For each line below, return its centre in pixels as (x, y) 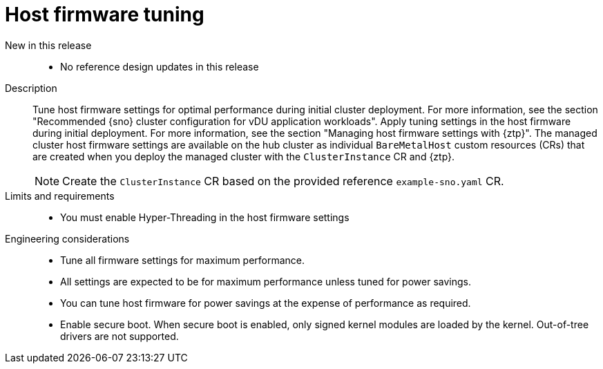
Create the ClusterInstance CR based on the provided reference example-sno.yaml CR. (283, 181)
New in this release (48, 45)
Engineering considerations (67, 238)
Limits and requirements (60, 196)
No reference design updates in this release (160, 66)
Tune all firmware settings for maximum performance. (183, 260)
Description (31, 88)
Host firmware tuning (105, 15)
